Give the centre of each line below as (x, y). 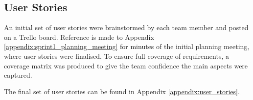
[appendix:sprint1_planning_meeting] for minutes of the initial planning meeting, (127, 46)
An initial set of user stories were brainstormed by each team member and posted (126, 27)
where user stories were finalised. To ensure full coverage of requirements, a (116, 56)
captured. (18, 75)
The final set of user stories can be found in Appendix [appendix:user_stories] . (122, 91)
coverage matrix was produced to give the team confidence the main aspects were (126, 65)
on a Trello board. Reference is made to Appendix (79, 37)
